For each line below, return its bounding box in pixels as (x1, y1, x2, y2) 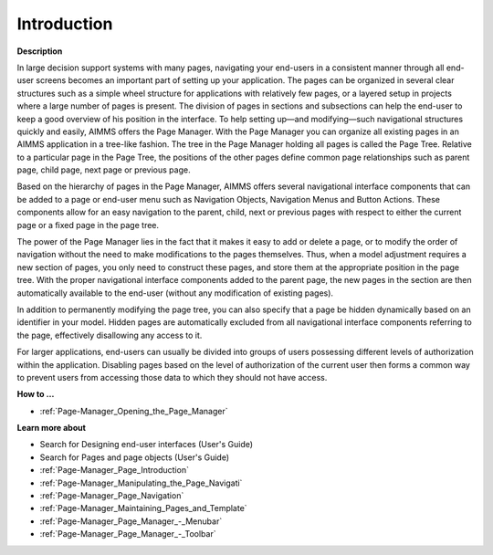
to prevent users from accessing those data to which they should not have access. (16, 372, 328, 382)
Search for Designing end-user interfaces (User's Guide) (39, 439, 254, 450)
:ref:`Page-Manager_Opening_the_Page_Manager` (39, 405, 228, 416)
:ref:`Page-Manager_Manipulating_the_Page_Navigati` (39, 477, 243, 488)
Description (16, 46, 63, 57)
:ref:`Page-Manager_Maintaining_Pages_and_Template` (39, 503, 247, 514)
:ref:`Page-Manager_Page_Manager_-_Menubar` (39, 516, 223, 527)
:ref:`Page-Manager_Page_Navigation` (39, 490, 184, 501)
